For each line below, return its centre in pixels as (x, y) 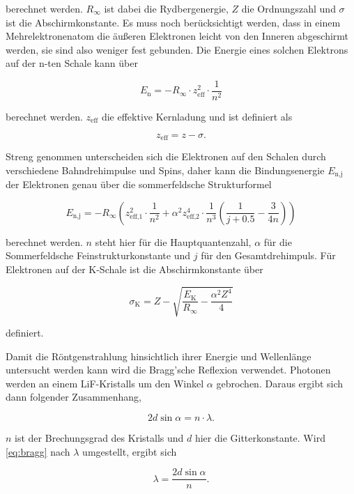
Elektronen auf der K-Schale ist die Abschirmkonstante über (134, 269)
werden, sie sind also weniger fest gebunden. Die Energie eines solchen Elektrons (177, 49)
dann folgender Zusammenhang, (74, 397)
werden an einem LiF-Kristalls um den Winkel (105, 383)
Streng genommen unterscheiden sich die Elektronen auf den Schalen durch (166, 156)
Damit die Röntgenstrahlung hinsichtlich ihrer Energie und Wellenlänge (159, 356)
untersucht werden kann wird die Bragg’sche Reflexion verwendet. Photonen (168, 370)
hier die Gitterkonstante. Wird (260, 438)
